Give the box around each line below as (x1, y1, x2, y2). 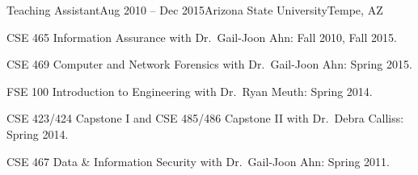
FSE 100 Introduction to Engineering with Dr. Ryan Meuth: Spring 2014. (6, 82, 373, 99)
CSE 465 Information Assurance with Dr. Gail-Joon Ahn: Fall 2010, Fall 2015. (6, 28, 397, 45)
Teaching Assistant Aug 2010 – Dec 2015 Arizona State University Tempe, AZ (6, 2, 383, 18)
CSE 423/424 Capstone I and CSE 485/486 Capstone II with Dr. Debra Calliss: (6, 110, 404, 127)
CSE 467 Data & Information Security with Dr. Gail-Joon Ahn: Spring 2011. (6, 152, 390, 169)
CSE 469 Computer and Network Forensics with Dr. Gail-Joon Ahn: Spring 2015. (6, 56, 412, 73)
